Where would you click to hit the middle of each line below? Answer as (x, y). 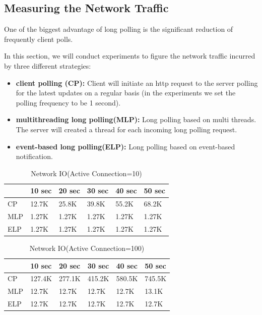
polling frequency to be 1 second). (68, 102)
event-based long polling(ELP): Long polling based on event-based (125, 146)
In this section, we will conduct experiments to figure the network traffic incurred (130, 56)
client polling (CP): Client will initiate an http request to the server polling (137, 83)
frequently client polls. (39, 39)
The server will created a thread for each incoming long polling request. (126, 129)
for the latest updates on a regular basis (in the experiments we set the (126, 93)
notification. (34, 156)
